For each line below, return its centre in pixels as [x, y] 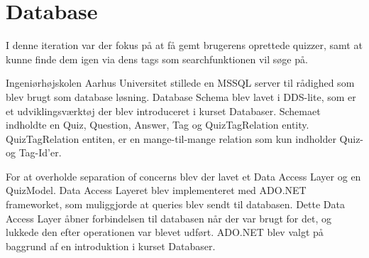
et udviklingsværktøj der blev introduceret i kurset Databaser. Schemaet [163, 111]
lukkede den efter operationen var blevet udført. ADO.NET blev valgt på [165, 232]
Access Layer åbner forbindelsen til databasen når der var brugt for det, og [169, 218]
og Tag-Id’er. [34, 152]
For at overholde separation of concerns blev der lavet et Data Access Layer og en [183, 176]
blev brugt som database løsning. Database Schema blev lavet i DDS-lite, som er [181, 96]
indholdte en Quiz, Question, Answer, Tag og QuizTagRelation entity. [158, 125]
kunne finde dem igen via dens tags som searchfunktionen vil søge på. [157, 59]
